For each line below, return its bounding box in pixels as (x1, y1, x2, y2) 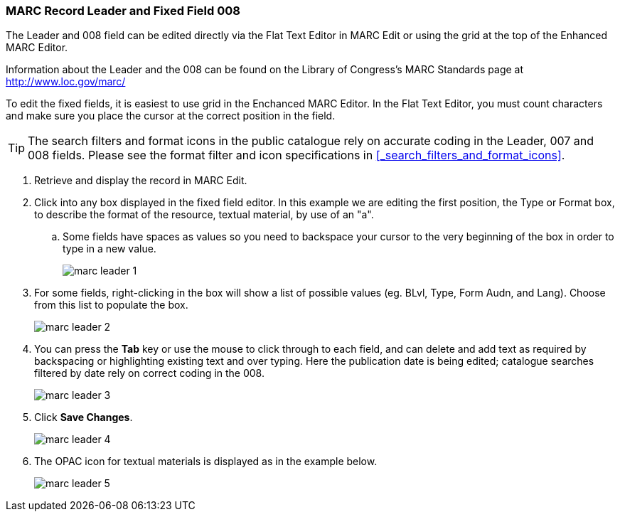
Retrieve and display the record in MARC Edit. (34, 174, 247, 187)
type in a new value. (63, 242, 156, 255)
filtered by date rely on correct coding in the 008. (34, 367, 264, 380)
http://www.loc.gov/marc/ (6, 75, 126, 88)
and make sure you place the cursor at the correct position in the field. (6, 110, 336, 122)
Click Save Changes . (34, 411, 133, 424)
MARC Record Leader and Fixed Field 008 (6, 4, 240, 18)
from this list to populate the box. (34, 299, 188, 311)
